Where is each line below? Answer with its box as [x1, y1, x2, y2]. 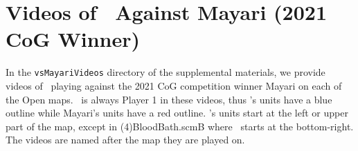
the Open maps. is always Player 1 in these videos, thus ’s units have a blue [6, 92, 332, 106]
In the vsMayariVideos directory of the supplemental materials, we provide [6, 65, 325, 79]
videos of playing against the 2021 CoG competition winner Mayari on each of [6, 78, 342, 92]
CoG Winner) [6, 25, 140, 53]
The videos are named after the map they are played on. [6, 132, 245, 147]
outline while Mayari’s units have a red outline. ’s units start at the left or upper [6, 105, 348, 120]
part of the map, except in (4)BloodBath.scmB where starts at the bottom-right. [6, 119, 354, 133]
